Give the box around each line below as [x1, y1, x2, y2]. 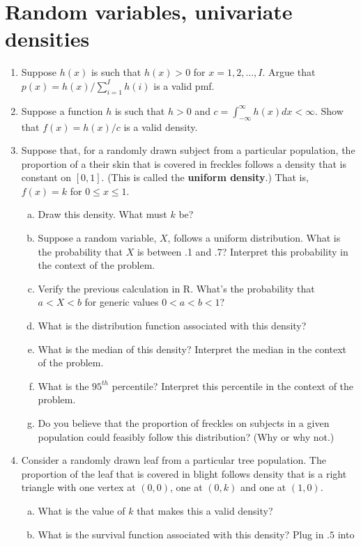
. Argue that [262, 65, 316, 79]
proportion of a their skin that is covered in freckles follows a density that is [21, 156, 346, 171]
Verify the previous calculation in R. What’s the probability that [38, 281, 315, 295]
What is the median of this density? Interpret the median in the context [38, 341, 347, 356]
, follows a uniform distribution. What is [167, 231, 341, 245]
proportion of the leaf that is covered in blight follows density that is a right [21, 466, 347, 481]
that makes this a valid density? [137, 503, 273, 517]
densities [5, 24, 90, 53]
